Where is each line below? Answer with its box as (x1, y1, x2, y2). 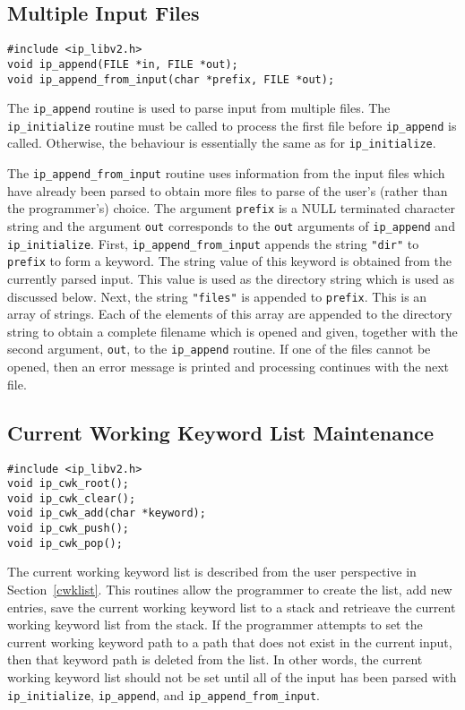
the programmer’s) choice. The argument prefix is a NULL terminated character (7, 199, 455, 218)
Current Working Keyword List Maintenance (7, 418, 435, 446)
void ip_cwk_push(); (7, 522, 130, 535)
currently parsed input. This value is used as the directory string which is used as (7, 269, 455, 288)
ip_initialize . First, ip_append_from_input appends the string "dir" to (7, 234, 419, 252)
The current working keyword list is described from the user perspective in (7, 562, 417, 581)
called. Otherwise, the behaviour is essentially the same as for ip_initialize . (7, 133, 436, 152)
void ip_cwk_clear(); (7, 492, 136, 505)
